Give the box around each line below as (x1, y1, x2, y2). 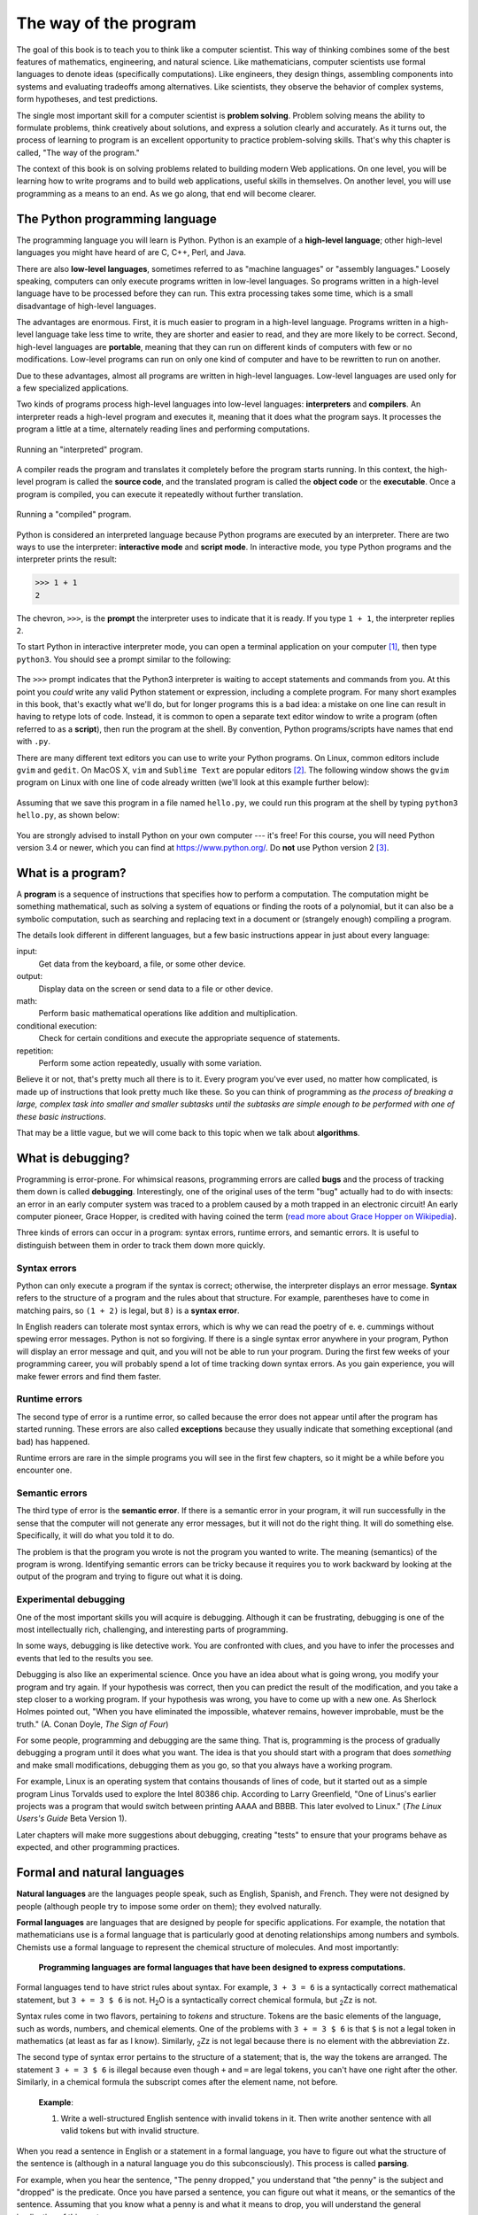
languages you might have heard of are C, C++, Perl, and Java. (16, 247, 247, 258)
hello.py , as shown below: (16, 810, 119, 820)
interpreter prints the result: (16, 554, 117, 564)
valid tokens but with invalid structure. (60, 2126, 199, 2136)
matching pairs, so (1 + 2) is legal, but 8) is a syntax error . (16, 1305, 240, 1316)
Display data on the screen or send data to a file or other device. (38, 983, 274, 994)
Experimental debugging (16, 1593, 126, 1605)
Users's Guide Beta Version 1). (16, 1813, 127, 1824)
